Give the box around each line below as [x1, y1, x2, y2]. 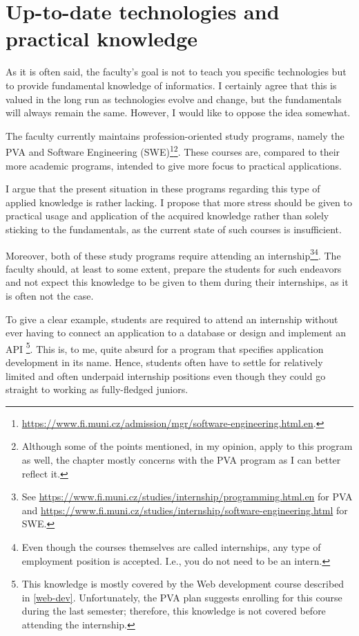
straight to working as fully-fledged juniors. [6, 382, 188, 397]
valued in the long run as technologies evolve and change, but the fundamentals [6, 91, 342, 106]
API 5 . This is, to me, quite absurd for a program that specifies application [6, 339, 324, 356]
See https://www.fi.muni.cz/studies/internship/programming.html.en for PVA [21, 489, 353, 504]
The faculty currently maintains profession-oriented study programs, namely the [6, 128, 345, 143]
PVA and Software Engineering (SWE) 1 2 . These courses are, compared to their [6, 143, 340, 158]
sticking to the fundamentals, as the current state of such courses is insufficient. [6, 221, 342, 236]
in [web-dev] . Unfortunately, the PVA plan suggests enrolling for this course [21, 590, 342, 604]
